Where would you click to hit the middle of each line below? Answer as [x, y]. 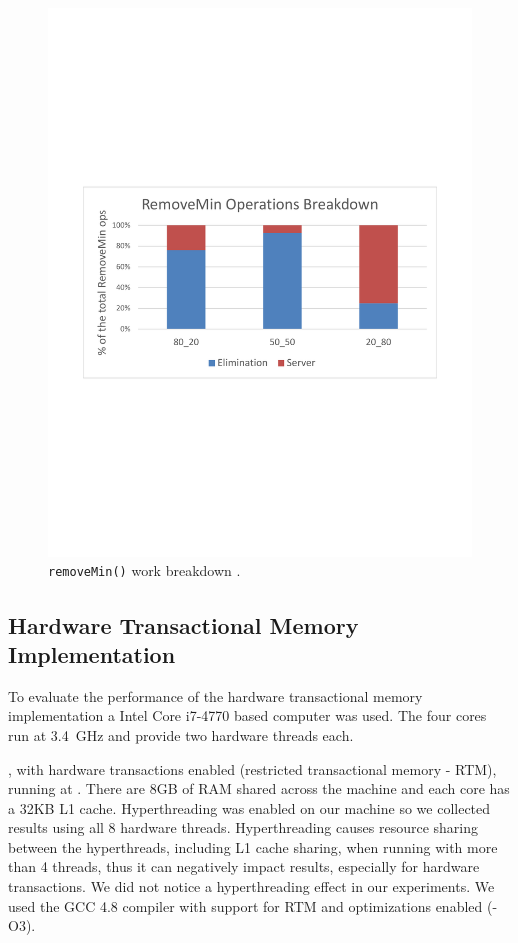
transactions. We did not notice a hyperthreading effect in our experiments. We [251, 886]
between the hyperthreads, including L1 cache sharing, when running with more [253, 846]
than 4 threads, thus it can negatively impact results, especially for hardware [244, 866]
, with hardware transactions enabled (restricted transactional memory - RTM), [252, 768]
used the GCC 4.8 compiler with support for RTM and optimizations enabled [245, 905]
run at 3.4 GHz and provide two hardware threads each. [181, 734]
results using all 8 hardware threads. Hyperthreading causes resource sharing [243, 827]
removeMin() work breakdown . [144, 570]
